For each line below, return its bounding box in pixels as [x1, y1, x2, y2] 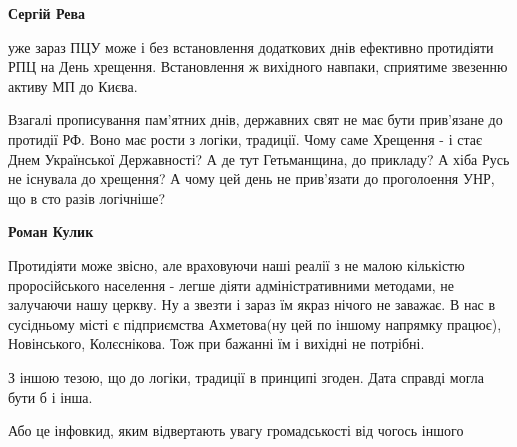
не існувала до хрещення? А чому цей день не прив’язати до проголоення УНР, [8, 168, 495, 189]
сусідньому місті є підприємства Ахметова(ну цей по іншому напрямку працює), [8, 313, 502, 334]
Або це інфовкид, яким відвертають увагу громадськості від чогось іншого [8, 420, 464, 441]
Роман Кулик [8, 221, 94, 242]
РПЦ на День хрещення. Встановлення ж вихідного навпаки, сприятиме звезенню [8, 56, 508, 77]
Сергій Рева [8, 3, 86, 23]
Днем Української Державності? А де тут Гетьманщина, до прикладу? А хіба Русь [8, 148, 510, 169]
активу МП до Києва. [8, 75, 138, 96]
